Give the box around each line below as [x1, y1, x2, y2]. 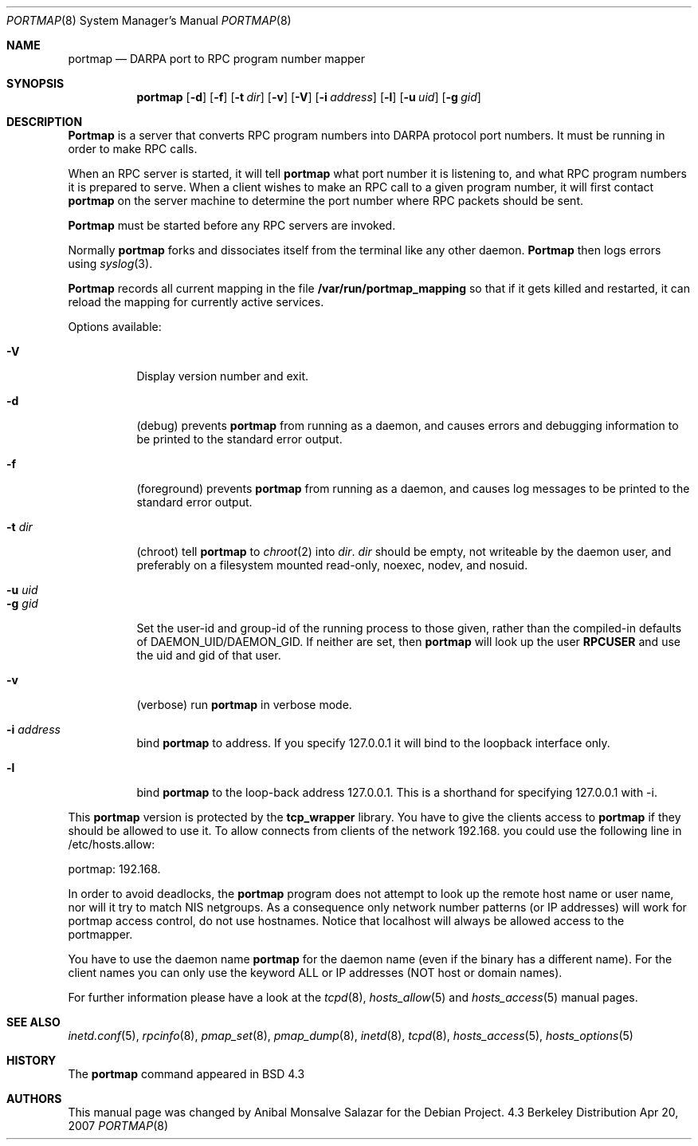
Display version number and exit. [136, 369, 309, 383]
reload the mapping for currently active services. [68, 295, 324, 309]
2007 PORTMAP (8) [68, 1119, 169, 1132]
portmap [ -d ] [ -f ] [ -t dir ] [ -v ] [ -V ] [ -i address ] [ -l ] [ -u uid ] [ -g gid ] [136, 90, 481, 104]
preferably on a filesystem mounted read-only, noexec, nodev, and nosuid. [136, 558, 528, 572]
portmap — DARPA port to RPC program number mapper [68, 52, 366, 65]
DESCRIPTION [6, 115, 83, 128]
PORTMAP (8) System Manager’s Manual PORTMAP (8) [6, 14, 292, 27]
